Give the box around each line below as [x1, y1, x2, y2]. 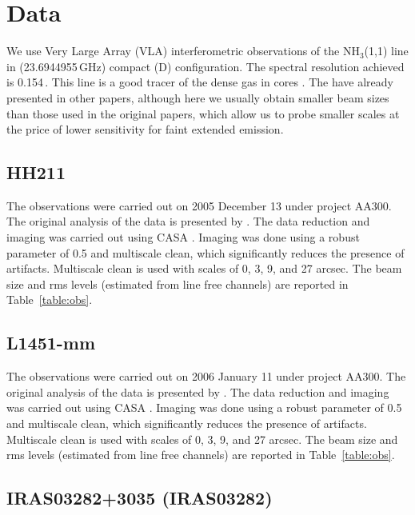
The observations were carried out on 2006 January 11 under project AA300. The [6, 368, 406, 385]
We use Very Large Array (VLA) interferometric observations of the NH [6, 42, 360, 59]
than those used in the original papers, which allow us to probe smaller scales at [6, 105, 400, 122]
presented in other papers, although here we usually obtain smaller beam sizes [6, 89, 389, 106]
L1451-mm [6, 330, 96, 355]
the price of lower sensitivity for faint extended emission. [6, 121, 284, 138]
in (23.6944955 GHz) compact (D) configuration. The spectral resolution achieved [6, 58, 405, 74]
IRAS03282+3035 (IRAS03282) [6, 485, 273, 510]
